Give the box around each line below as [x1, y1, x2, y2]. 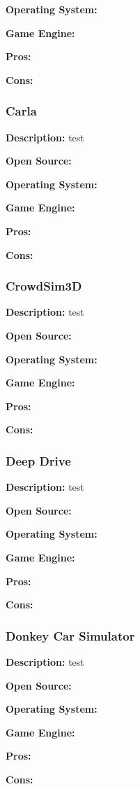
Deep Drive [6, 452, 71, 469]
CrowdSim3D [6, 277, 82, 295]
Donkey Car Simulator [6, 627, 135, 644]
